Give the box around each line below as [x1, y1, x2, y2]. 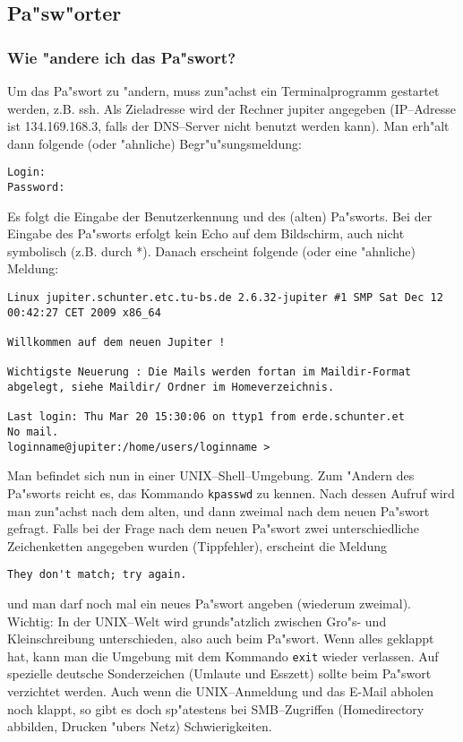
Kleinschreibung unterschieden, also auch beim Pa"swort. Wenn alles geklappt [7, 629, 434, 648]
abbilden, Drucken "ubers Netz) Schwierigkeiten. [7, 717, 272, 736]
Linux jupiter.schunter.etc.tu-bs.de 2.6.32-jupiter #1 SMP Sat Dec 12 [7, 291, 443, 305]
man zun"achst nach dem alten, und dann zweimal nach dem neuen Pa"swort [7, 501, 430, 520]
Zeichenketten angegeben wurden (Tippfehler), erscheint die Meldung [7, 536, 388, 555]
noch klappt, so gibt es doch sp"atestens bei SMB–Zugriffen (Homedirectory [7, 699, 424, 718]
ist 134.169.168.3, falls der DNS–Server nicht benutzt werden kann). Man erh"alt [7, 116, 450, 135]
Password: [7, 181, 65, 194]
